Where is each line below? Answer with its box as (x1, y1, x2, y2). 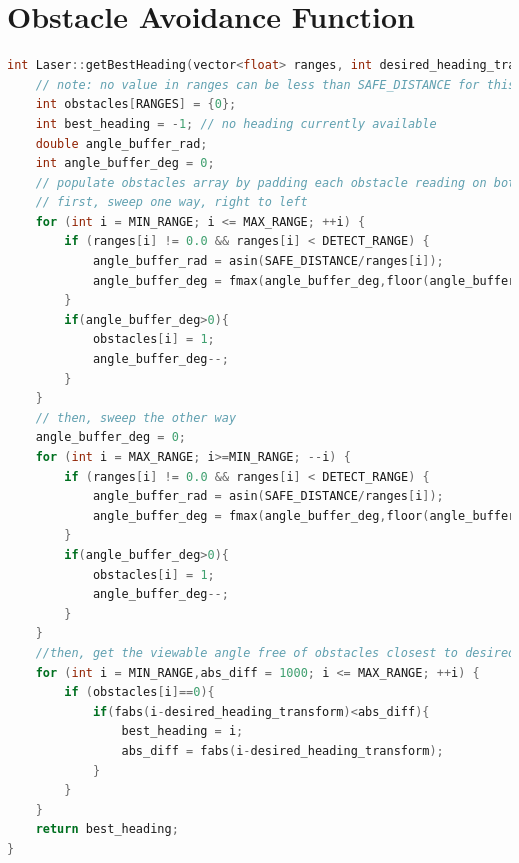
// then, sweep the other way (35, 410, 237, 425)
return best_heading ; (35, 822, 179, 837)
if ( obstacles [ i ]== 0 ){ (64, 685, 215, 700)
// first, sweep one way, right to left (35, 195, 308, 210)
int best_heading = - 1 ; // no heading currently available (35, 116, 437, 131)
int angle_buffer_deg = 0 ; (35, 156, 215, 171)
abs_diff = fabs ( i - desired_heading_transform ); (121, 743, 444, 758)
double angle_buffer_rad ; (35, 136, 208, 151)
